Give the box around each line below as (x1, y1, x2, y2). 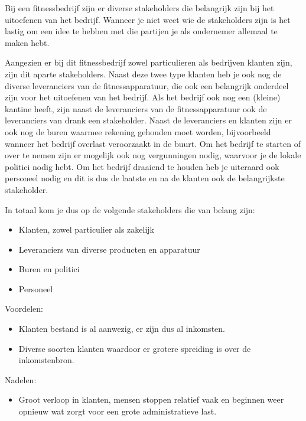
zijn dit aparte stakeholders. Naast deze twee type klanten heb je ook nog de (5, 67, 282, 80)
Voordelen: (5, 302, 44, 315)
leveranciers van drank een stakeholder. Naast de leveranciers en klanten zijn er (5, 114, 292, 126)
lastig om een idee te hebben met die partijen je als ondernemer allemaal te (5, 25, 278, 37)
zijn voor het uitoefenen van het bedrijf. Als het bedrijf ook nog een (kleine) (5, 91, 281, 103)
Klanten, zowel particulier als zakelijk (18, 223, 155, 236)
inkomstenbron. (18, 354, 74, 366)
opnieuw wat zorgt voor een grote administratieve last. (18, 405, 217, 417)
